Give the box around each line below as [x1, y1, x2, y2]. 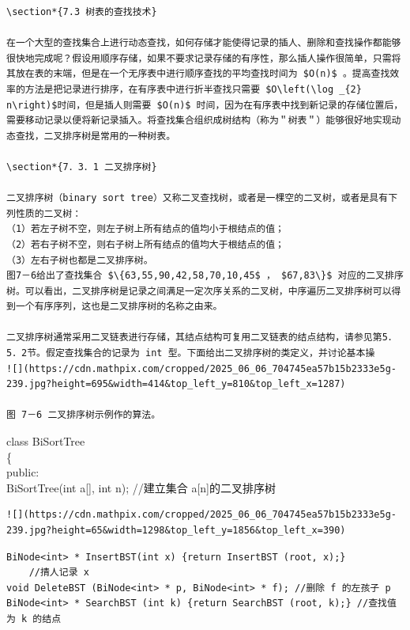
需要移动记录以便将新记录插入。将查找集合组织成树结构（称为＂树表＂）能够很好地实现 [6, 115, 392, 127]
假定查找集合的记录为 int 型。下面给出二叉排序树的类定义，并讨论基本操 [45, 347, 375, 359]
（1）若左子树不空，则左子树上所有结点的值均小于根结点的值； [6, 223, 284, 235]
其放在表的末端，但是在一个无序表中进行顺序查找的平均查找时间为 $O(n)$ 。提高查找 [6, 68, 390, 80]
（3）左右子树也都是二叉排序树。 [6, 254, 153, 266]
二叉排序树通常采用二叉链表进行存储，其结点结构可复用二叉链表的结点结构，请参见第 [6, 332, 382, 343]
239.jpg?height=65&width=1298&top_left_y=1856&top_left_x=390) [6, 525, 346, 536]
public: [6, 464, 39, 480]
